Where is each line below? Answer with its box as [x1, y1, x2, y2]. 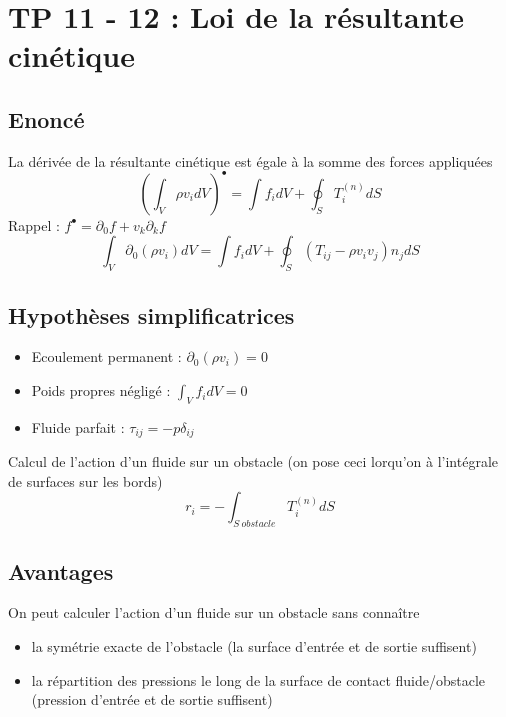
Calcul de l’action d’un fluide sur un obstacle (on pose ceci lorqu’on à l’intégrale [8, 451, 498, 472]
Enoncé [8, 103, 85, 134]
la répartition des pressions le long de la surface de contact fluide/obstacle [31, 669, 486, 690]
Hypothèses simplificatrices [8, 299, 295, 330]
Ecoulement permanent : [31, 346, 182, 367]
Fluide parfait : [31, 416, 125, 437]
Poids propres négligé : [31, 380, 171, 401]
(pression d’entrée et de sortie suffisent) [31, 689, 273, 710]
